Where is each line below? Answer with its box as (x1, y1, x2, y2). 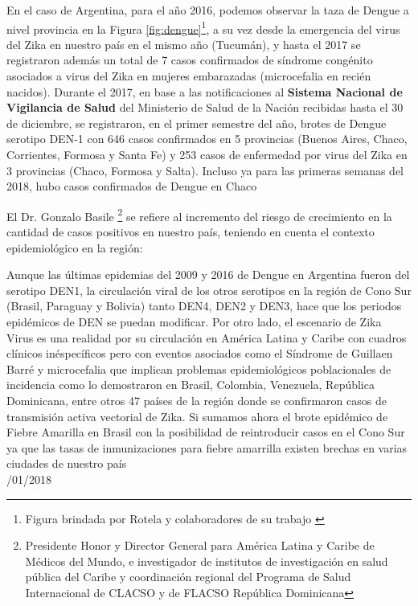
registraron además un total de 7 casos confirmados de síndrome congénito (6, 51, 373, 68)
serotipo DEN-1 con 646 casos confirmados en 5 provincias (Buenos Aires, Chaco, (6, 130, 408, 147)
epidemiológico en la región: (6, 239, 143, 256)
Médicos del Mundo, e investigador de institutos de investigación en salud (25, 552, 388, 569)
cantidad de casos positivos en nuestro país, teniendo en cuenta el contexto (6, 223, 375, 240)
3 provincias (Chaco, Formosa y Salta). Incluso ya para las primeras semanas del (6, 162, 404, 178)
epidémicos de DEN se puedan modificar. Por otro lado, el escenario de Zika (6, 313, 382, 330)
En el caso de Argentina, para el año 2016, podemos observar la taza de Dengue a (6, 2, 409, 18)
